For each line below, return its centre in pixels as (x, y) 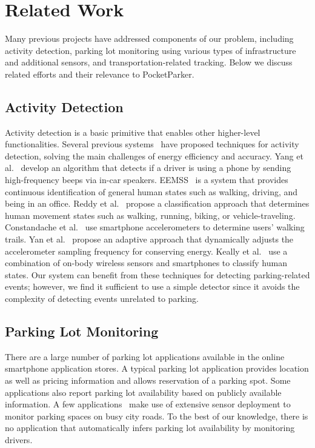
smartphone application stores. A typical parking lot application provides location (157, 368)
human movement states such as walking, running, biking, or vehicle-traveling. (150, 215)
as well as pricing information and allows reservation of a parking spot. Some (148, 380)
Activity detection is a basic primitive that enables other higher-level (133, 132)
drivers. (19, 439)
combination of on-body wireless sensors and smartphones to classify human (146, 263)
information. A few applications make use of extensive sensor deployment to (148, 404)
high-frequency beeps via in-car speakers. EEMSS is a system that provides (147, 180)
